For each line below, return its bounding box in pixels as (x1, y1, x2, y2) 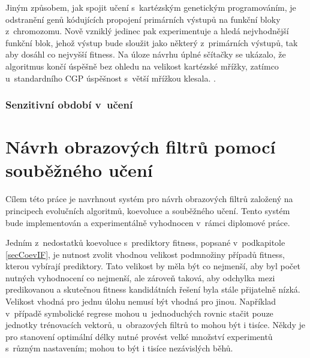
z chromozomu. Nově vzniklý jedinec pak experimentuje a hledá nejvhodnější (5, 25, 289, 37)
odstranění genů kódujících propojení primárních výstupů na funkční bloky (5, 13, 281, 25)
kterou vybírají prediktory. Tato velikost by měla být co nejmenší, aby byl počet (5, 260, 300, 272)
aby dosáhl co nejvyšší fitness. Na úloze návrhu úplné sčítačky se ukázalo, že (5, 48, 286, 61)
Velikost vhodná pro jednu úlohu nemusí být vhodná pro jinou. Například (5, 295, 276, 308)
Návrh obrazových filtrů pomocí (5, 134, 276, 159)
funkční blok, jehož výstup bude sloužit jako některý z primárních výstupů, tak (5, 36, 298, 49)
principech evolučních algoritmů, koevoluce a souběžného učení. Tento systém (5, 204, 290, 216)
